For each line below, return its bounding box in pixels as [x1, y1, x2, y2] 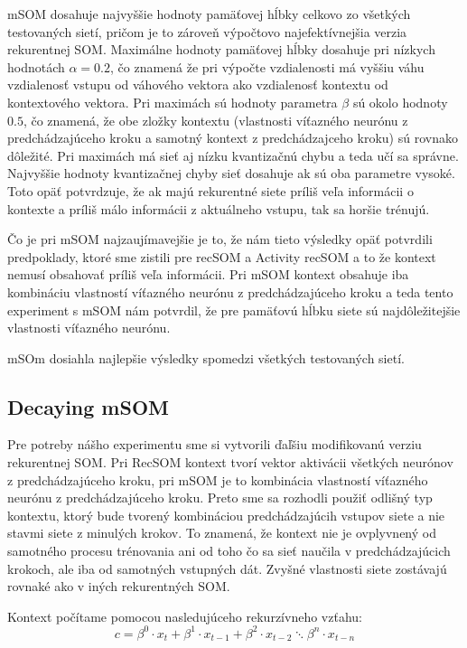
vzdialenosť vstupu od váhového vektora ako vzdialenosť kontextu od [7, 75, 388, 94]
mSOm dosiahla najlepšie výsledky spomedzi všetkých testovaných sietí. [7, 348, 405, 367]
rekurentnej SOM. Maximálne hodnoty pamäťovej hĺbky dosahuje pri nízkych [7, 40, 435, 59]
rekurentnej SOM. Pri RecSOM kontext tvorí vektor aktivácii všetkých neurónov [7, 453, 453, 472]
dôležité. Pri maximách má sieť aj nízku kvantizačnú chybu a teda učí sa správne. [7, 146, 459, 164]
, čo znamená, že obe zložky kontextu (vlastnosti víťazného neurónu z [23, 110, 408, 129]
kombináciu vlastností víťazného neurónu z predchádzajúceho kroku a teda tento [7, 282, 453, 301]
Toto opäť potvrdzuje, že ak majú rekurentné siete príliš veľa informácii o [7, 181, 414, 200]
